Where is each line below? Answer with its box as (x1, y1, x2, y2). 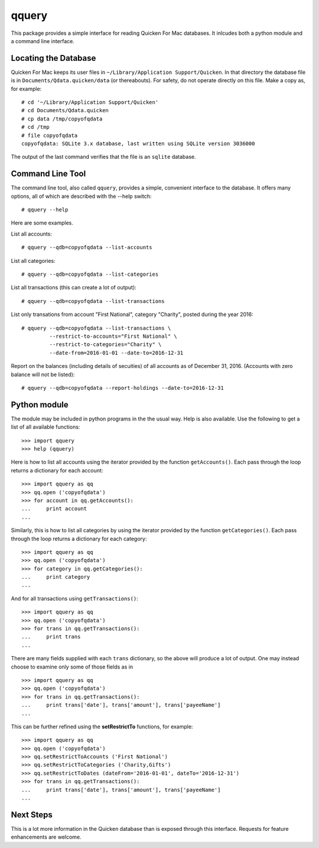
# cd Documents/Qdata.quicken (21, 107, 109, 114)
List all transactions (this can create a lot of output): (11, 284, 137, 291)
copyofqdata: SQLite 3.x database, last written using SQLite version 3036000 (21, 140, 255, 147)
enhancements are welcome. (11, 833, 82, 841)
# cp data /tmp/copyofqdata (21, 115, 103, 122)
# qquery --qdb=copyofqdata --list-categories (21, 271, 159, 278)
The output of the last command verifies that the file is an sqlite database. (11, 154, 196, 161)
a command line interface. (11, 37, 75, 44)
